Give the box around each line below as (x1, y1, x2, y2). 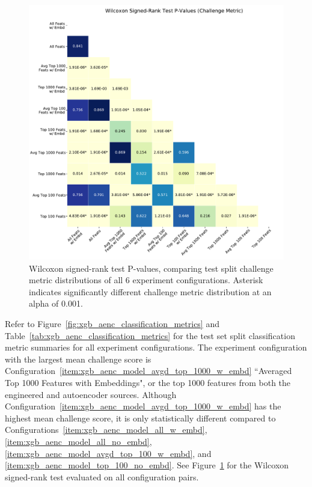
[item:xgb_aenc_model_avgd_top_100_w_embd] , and (5, 447, 212, 459)
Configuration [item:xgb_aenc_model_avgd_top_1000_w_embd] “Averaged (5, 364, 292, 377)
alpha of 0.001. (29, 297, 83, 310)
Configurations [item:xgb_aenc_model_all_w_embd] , (5, 423, 207, 436)
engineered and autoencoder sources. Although (5, 388, 177, 400)
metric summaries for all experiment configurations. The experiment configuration (5, 341, 307, 354)
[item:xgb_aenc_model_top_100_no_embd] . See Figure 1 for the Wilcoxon (5, 459, 289, 471)
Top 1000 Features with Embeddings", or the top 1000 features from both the (5, 376, 291, 388)
